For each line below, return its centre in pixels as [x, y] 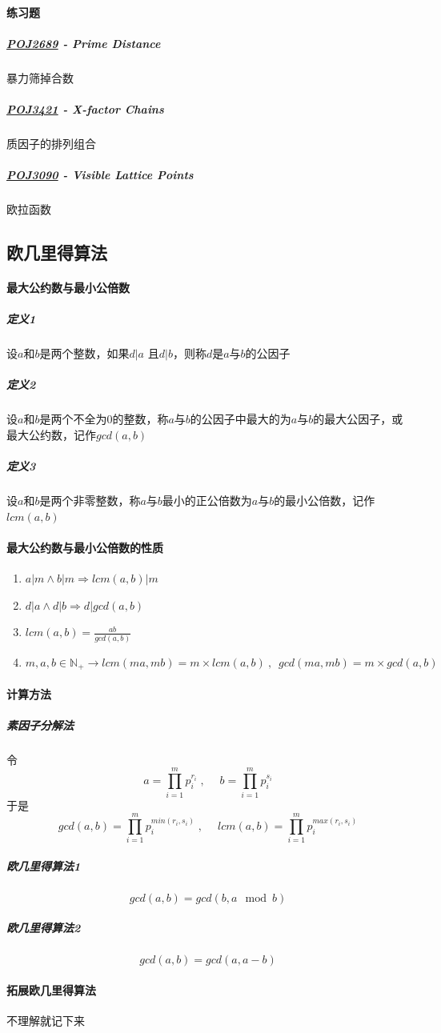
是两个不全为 [73, 419]
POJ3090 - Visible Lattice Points [100, 175]
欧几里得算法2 [44, 928]
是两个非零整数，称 [90, 500]
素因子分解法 [40, 725]
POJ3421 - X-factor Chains [85, 108]
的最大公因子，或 [358, 419]
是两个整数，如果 [84, 353]
